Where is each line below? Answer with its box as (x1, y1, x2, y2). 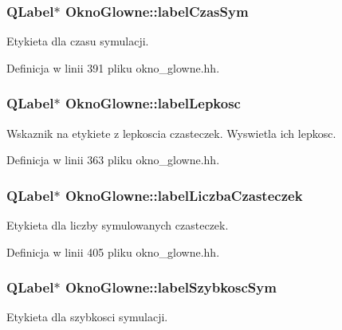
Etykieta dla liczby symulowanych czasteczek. (6, 217, 229, 234)
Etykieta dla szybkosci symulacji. (6, 308, 168, 325)
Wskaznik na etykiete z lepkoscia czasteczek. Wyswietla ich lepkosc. (6, 124, 336, 141)
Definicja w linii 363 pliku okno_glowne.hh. (6, 151, 220, 168)
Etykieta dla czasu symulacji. (6, 33, 149, 49)
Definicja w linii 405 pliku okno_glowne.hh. (6, 243, 220, 260)
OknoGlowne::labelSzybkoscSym (65, 277, 277, 297)
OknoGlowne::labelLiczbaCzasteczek (65, 185, 303, 205)
